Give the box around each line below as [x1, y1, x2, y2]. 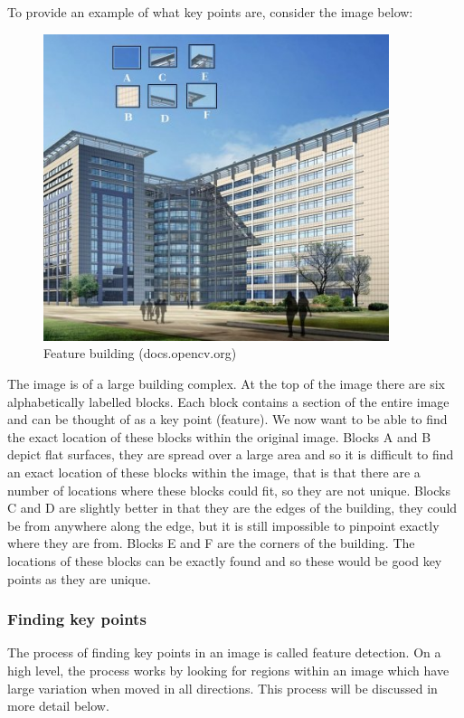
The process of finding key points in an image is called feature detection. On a [7, 643, 441, 662]
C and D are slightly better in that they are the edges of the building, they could [7, 498, 458, 517]
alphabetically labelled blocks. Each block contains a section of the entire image [7, 392, 450, 411]
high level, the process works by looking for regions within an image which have [7, 660, 450, 679]
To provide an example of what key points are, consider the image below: [7, 3, 413, 21]
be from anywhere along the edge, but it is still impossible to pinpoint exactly [7, 515, 440, 534]
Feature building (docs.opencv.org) [43, 344, 237, 363]
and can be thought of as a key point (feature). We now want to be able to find [7, 410, 448, 429]
